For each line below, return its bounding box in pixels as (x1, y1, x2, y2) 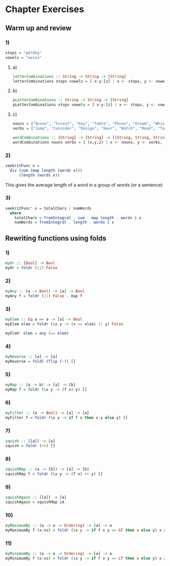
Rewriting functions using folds (5, 234, 106, 242)
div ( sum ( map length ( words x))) (10, 168, 82, 173)
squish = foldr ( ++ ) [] (5, 444, 56, 449)
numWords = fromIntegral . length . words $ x (14, 220, 114, 225)
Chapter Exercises (5, 4, 84, 15)
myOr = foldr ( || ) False (5, 265, 58, 270)
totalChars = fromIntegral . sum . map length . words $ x (14, 215, 142, 221)
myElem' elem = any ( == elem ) (5, 330, 69, 336)
